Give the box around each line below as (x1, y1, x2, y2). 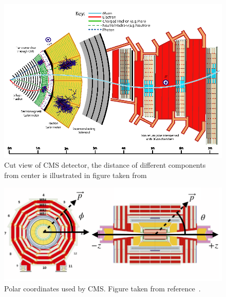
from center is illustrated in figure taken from (4, 170, 147, 181)
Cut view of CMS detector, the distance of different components (4, 160, 206, 170)
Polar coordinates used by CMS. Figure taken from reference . (4, 283, 201, 293)
